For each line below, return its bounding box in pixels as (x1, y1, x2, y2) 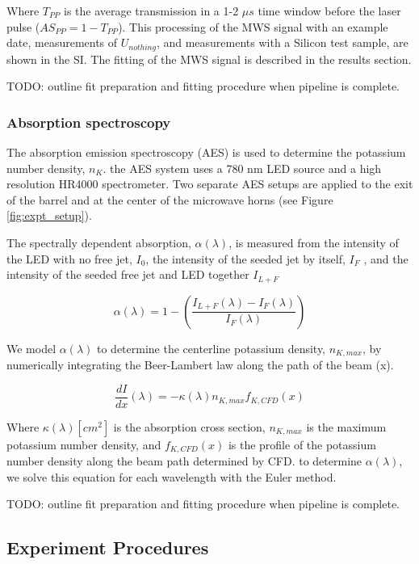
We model (6, 339, 57, 356)
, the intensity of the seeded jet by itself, (145, 250, 346, 267)
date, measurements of (6, 34, 118, 51)
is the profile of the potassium (228, 436, 376, 452)
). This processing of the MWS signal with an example (118, 18, 388, 35)
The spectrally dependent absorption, (6, 234, 191, 251)
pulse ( (6, 18, 40, 35)
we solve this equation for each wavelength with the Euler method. (6, 468, 337, 485)
